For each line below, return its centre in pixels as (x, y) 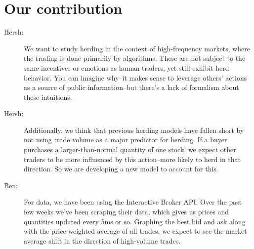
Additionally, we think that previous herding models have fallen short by (134, 130)
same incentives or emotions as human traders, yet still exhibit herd (127, 67)
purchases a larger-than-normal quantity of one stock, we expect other (130, 149)
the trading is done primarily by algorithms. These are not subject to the (135, 58)
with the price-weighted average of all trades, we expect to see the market (135, 231)
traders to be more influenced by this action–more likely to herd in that (132, 159)
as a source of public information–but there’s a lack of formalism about (131, 87)
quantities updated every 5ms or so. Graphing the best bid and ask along (135, 221)
